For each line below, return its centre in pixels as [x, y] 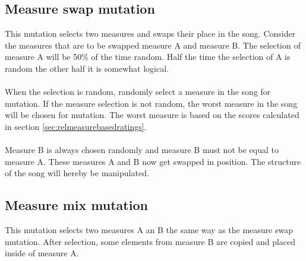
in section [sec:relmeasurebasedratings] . [76, 126]
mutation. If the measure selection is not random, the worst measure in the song [151, 103]
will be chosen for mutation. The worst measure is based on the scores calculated [152, 115]
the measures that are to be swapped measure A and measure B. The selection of [153, 45]
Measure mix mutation [76, 205]
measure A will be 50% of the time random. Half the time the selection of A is [148, 57]
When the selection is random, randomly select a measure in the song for [138, 92]
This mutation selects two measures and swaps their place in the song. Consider [150, 34]
